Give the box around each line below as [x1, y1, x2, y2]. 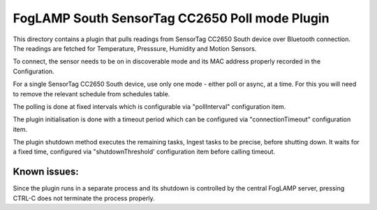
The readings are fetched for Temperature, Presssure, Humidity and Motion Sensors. [13, 44, 257, 52]
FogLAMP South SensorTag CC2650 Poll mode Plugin [13, 10, 330, 26]
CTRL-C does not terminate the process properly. [13, 194, 155, 202]
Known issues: [13, 166, 80, 178]
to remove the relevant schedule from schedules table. [13, 89, 170, 98]
